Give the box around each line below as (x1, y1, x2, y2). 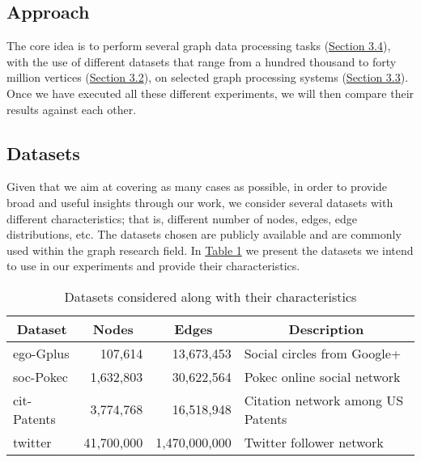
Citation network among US (244, 390, 404, 409)
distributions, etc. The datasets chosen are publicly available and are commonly (6, 226, 402, 243)
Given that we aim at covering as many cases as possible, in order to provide (6, 178, 388, 195)
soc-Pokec (13, 367, 68, 386)
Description (288, 319, 364, 338)
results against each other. (6, 100, 137, 117)
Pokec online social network (244, 367, 401, 386)
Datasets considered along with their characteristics (64, 286, 357, 306)
